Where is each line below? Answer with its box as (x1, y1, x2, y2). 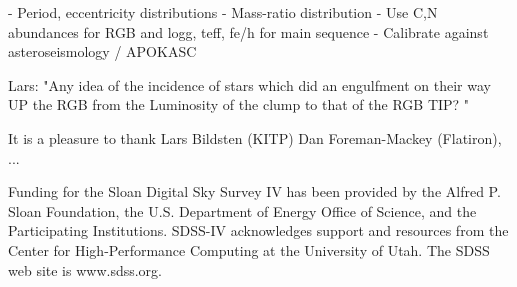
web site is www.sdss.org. (8, 259, 162, 280)
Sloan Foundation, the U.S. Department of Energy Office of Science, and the (8, 200, 477, 221)
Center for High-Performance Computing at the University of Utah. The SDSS (8, 239, 490, 260)
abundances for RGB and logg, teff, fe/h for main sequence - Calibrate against (8, 21, 489, 42)
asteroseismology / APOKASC (8, 41, 197, 62)
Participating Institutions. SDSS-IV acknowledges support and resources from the (8, 220, 509, 241)
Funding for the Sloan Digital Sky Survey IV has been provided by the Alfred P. (8, 181, 501, 202)
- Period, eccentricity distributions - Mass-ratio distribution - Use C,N (8, 2, 438, 22)
